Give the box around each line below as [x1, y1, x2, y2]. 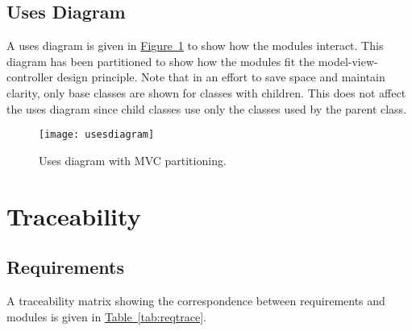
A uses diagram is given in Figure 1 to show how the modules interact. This [6, 37, 384, 54]
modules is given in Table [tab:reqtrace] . [6, 308, 206, 325]
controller [6, 68, 54, 85]
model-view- [318, 52, 378, 69]
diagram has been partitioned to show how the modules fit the [6, 52, 315, 69]
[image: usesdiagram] [39, 129, 155, 141]
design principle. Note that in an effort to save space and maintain [56, 68, 385, 85]
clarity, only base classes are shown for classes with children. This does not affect [6, 84, 406, 101]
